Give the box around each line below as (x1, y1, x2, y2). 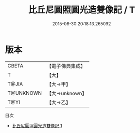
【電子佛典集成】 (46, 63, 86, 69)
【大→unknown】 (46, 90, 87, 97)
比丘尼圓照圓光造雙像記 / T (28, 4, 135, 16)
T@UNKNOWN (7, 89, 42, 96)
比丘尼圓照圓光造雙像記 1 (12, 122, 62, 129)
